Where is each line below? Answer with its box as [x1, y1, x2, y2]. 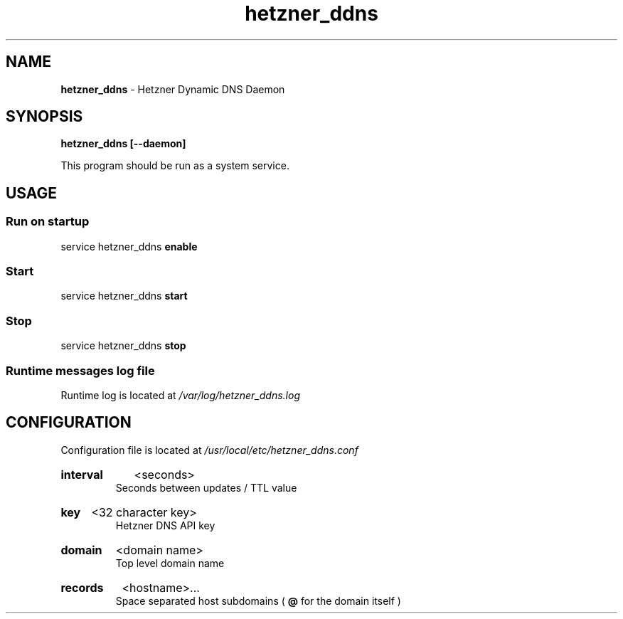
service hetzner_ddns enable [60, 240, 198, 253]
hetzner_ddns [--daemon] [60, 137, 186, 150]
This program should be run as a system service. [60, 159, 289, 172]
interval [60, 467, 103, 482]
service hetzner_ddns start [60, 290, 188, 302]
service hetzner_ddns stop [60, 339, 186, 352]
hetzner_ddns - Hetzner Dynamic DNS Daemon [60, 83, 285, 95]
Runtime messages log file [6, 363, 155, 378]
